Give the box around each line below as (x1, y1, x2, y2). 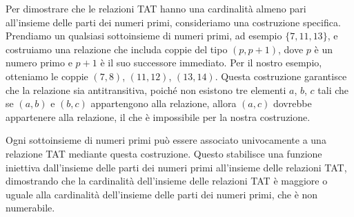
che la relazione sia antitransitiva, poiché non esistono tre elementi (6, 82, 286, 97)
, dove (277, 41, 304, 56)
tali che (317, 82, 349, 97)
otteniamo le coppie (6, 68, 88, 83)
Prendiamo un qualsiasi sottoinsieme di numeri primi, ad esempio (6, 28, 282, 43)
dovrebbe (273, 96, 312, 111)
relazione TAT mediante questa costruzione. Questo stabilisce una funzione (6, 146, 322, 160)
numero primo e (6, 55, 72, 70)
